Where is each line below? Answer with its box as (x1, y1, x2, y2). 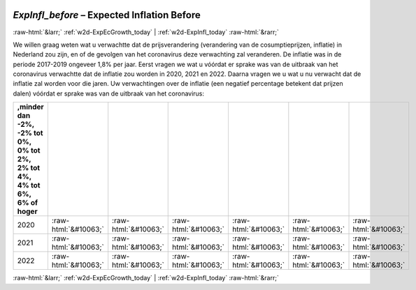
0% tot (17, 146, 41, 155)
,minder (17, 102, 45, 112)
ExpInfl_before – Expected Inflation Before (13, 9, 201, 21)
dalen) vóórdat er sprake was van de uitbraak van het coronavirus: (13, 89, 205, 98)
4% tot (17, 181, 41, 190)
